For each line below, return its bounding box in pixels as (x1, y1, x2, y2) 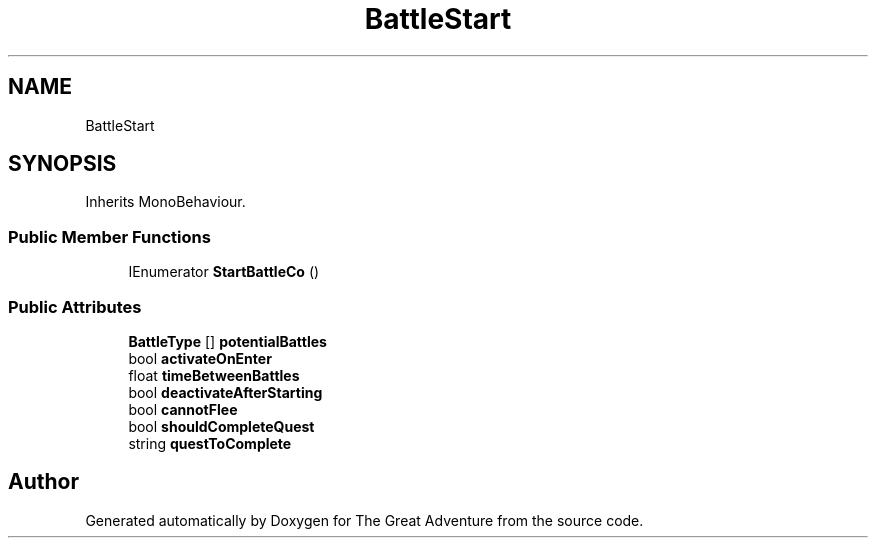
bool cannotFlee (128, 400, 238, 418)
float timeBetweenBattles (128, 366, 300, 384)
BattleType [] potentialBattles (128, 332, 327, 350)
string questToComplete (128, 434, 292, 452)
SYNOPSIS (8, 151, 117, 177)
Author (8, 469, 79, 495)
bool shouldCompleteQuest (128, 417, 315, 435)
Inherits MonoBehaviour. (85, 193, 246, 211)
